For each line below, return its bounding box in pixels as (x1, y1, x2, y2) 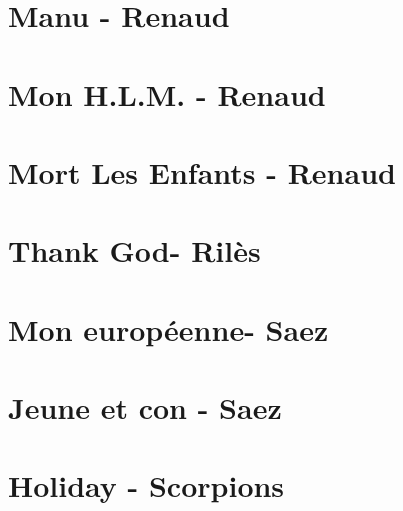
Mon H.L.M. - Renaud (8, 73, 326, 114)
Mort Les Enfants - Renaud (8, 151, 396, 192)
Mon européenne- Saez (8, 308, 329, 349)
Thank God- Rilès (8, 230, 261, 271)
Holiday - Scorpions (8, 465, 285, 506)
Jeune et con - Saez (8, 387, 282, 428)
